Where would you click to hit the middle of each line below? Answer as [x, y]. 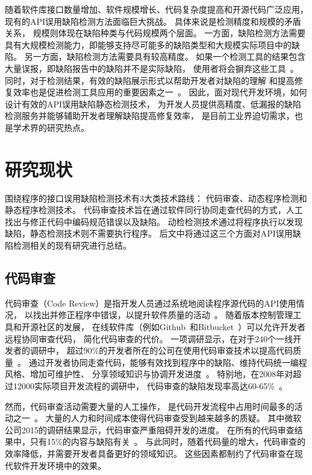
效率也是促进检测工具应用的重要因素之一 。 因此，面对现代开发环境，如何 [160, 92]
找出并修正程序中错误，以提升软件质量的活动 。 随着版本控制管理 [163, 315]
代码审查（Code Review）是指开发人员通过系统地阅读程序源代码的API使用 [151, 303]
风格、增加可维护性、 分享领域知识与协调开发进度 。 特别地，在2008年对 [149, 374]
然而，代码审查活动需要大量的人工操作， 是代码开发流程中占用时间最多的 [150, 406]
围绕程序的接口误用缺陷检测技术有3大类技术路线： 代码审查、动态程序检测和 [156, 198]
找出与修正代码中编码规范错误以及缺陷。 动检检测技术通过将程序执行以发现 [154, 221]
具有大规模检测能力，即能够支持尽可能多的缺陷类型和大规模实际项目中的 [148, 44]
